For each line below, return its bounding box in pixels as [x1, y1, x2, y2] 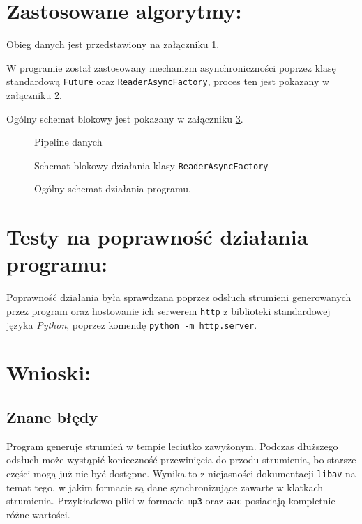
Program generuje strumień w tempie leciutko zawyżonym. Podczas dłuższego [6, 438, 338, 453]
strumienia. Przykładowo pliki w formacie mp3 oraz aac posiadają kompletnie [6, 493, 335, 508]
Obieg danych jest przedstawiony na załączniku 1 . [6, 37, 220, 52]
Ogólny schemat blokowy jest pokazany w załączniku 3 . [6, 111, 243, 125]
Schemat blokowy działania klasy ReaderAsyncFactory [34, 157, 269, 172]
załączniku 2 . [6, 87, 62, 102]
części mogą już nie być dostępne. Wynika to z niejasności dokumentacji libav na [6, 465, 356, 480]
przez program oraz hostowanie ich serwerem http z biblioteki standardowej [6, 303, 331, 318]
